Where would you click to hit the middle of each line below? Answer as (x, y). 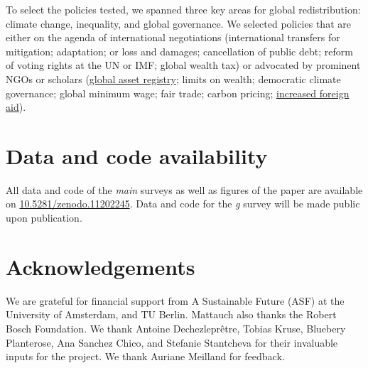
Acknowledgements (101, 266)
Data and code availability (137, 155)
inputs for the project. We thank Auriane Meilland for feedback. (145, 356)
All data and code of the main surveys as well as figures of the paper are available (184, 189)
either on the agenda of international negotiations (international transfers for (173, 37)
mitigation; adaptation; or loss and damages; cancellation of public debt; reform (179, 51)
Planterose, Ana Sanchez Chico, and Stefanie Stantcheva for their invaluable (172, 342)
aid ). (16, 107)
